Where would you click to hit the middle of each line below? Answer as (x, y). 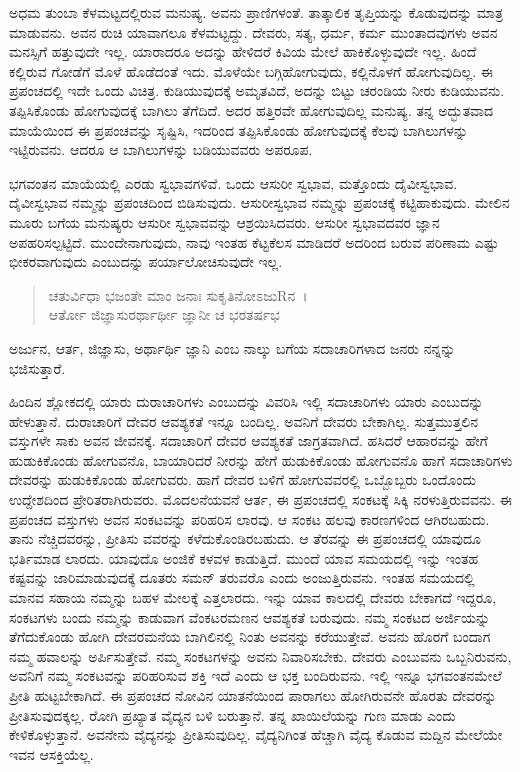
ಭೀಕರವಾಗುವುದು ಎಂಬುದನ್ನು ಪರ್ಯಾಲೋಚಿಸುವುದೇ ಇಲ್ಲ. (146, 261)
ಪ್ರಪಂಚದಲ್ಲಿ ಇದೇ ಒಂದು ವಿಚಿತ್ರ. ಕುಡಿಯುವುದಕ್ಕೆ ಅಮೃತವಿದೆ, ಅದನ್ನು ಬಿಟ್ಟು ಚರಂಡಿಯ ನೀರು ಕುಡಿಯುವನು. (257, 90)
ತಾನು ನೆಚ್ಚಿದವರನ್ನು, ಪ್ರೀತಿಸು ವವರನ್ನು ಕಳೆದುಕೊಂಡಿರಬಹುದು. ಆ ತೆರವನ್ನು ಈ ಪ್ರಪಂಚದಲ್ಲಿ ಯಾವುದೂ (245, 538)
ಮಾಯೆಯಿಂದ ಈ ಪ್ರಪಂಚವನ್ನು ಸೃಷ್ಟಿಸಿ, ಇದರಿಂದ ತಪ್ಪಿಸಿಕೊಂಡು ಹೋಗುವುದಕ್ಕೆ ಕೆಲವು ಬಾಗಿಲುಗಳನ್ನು (239, 129)
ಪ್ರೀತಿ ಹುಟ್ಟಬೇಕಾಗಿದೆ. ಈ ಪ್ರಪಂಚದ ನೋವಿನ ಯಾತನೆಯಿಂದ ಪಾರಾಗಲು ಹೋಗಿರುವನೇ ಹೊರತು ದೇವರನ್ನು (253, 695)
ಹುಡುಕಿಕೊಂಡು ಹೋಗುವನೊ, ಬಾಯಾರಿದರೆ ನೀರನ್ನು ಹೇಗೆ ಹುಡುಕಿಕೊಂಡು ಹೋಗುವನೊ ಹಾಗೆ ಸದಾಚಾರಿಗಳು (261, 459)
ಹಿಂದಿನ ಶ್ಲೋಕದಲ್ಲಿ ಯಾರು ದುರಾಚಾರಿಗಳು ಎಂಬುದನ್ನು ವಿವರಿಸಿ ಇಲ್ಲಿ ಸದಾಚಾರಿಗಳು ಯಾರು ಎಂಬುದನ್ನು (246, 401)
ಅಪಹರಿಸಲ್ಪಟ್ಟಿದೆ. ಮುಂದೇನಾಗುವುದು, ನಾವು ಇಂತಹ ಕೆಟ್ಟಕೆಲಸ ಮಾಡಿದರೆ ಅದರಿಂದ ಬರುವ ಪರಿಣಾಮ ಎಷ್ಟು (254, 241)
